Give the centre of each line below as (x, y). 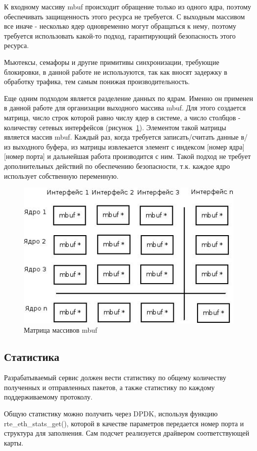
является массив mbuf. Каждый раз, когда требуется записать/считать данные (121, 137)
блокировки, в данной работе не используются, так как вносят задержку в (116, 72)
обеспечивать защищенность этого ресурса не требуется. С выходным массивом (125, 16)
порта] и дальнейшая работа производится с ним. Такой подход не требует (138, 156)
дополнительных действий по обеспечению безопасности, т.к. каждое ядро (117, 166)
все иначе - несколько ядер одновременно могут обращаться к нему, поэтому (120, 26)
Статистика (32, 357)
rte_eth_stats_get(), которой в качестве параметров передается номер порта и (124, 423)
